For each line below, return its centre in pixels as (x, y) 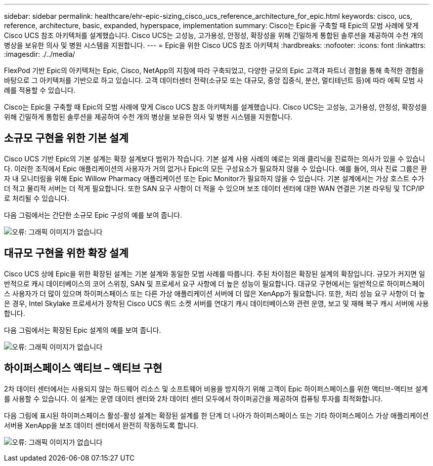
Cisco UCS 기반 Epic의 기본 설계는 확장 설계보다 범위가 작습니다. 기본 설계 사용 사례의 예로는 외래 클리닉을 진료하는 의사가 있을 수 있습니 (215, 158)
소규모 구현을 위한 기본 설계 (66, 138)
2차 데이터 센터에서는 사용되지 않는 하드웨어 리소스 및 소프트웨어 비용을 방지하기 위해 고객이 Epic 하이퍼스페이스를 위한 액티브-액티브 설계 (216, 388)
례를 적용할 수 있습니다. (40, 90)
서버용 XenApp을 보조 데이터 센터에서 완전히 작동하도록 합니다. (101, 425)
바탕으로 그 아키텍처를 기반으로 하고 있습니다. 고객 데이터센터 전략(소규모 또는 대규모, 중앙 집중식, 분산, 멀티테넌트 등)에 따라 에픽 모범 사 (214, 80)
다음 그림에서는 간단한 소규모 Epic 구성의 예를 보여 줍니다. (93, 215)
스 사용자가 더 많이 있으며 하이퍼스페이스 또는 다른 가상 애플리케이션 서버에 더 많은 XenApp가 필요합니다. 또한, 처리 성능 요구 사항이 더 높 (215, 293)
